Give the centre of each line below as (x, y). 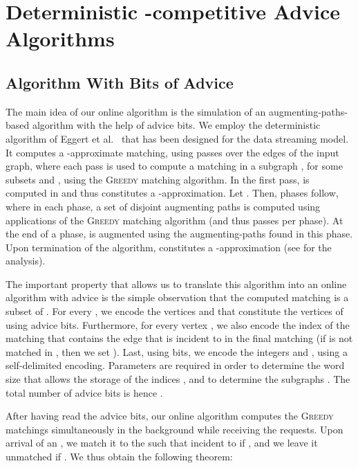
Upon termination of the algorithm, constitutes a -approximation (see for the (169, 247)
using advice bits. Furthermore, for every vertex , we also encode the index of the (178, 324)
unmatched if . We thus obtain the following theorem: (119, 457)
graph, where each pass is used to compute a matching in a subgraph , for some (174, 166)
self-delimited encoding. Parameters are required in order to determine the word (175, 365)
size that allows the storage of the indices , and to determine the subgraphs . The (178, 379)
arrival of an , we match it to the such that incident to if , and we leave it (162, 443)
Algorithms (60, 38)
